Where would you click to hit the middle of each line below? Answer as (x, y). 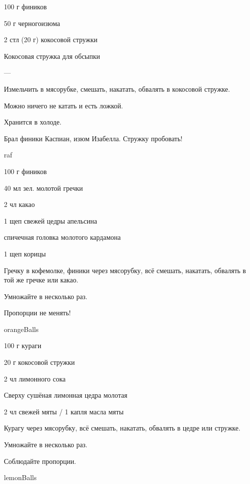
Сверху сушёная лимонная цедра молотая (66, 395)
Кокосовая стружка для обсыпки (52, 56)
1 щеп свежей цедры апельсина (50, 220)
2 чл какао (19, 204)
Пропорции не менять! (37, 313)
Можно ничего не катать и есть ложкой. (63, 105)
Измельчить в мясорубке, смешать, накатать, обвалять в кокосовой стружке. (117, 89)
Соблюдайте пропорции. (40, 461)
